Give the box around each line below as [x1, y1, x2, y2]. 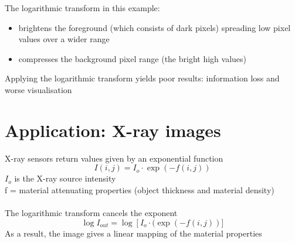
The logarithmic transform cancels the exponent [5, 207, 178, 219]
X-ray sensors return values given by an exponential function [5, 152, 223, 164]
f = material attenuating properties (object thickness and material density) [5, 183, 274, 196]
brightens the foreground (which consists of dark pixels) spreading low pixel [18, 21, 291, 33]
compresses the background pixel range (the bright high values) [18, 52, 246, 64]
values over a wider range [18, 33, 110, 45]
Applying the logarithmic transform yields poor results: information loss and [5, 72, 280, 84]
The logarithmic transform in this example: [5, 2, 160, 13]
